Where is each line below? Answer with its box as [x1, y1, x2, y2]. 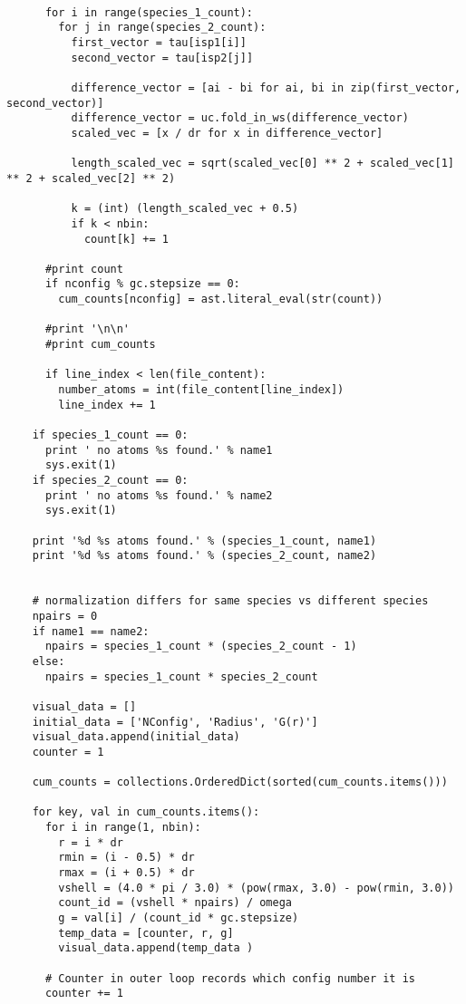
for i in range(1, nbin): [44, 821, 201, 835]
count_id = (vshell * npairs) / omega [58, 896, 292, 910]
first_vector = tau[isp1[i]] [71, 35, 247, 49]
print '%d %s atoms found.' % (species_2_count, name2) [32, 549, 377, 563]
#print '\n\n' [44, 323, 131, 336]
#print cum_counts [44, 338, 156, 352]
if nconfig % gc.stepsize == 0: [44, 277, 240, 291]
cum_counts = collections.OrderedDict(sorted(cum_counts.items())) [32, 776, 448, 789]
